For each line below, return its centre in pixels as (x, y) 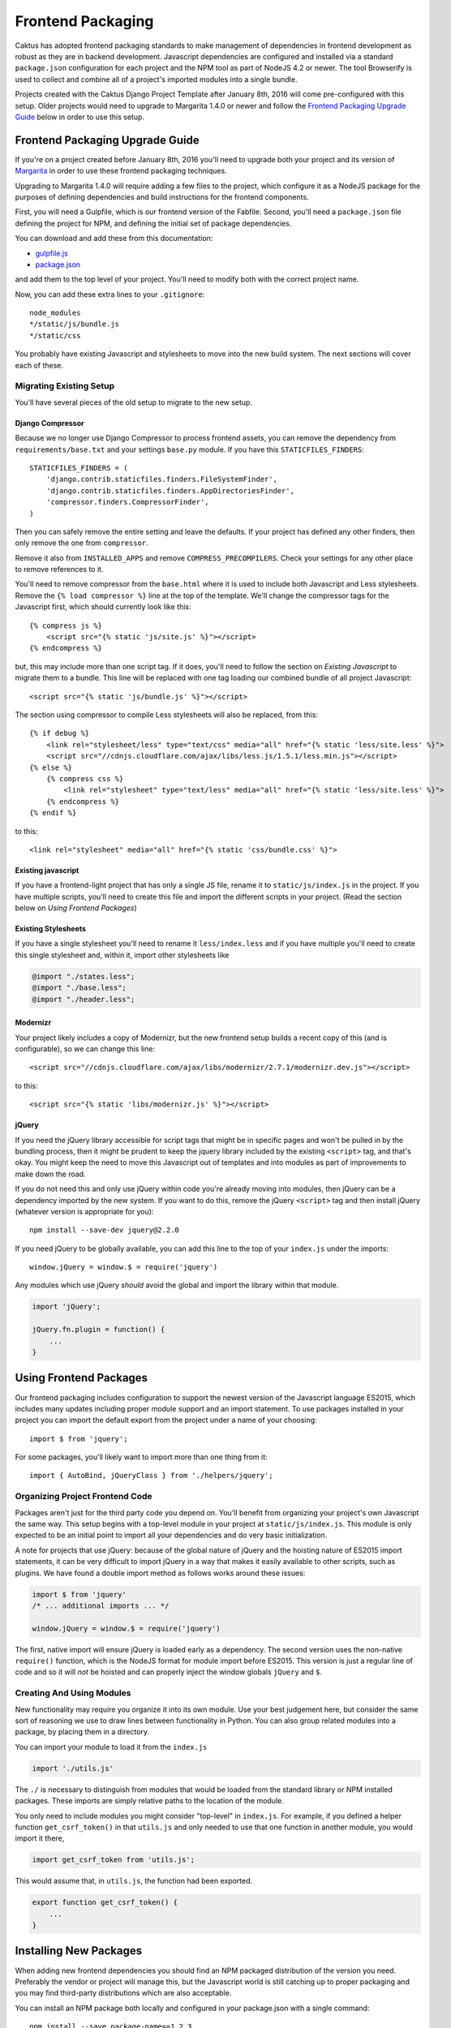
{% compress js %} (66, 625)
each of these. (39, 365)
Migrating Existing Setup (65, 386)
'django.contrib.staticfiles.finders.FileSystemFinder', (161, 479)
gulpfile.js (52, 253)
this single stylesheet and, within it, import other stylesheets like (122, 955)
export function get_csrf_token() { (105, 1903)
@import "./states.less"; (84, 976)
